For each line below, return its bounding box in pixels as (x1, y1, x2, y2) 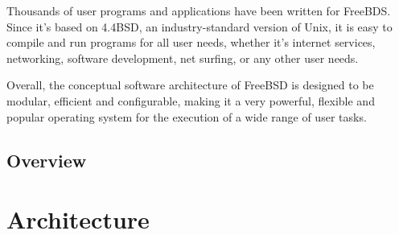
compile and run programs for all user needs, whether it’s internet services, (6, 34, 376, 51)
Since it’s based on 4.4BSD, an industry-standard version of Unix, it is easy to (6, 18, 393, 35)
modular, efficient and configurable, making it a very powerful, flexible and (6, 92, 375, 109)
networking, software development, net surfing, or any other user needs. (6, 49, 359, 66)
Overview (6, 147, 87, 172)
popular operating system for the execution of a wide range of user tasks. (6, 108, 367, 125)
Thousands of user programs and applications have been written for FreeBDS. (6, 2, 391, 19)
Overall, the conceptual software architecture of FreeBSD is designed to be (6, 76, 374, 93)
